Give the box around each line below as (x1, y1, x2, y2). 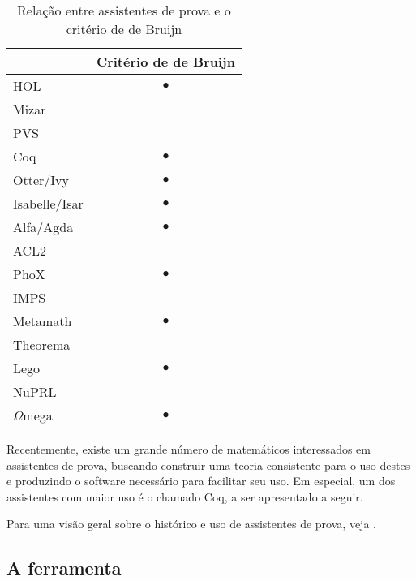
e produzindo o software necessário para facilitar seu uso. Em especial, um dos (6, 472, 396, 489)
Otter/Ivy (13, 170, 69, 189)
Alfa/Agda (13, 217, 74, 236)
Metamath (13, 312, 72, 330)
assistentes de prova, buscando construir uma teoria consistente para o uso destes (6, 456, 410, 473)
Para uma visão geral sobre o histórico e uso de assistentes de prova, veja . (6, 515, 376, 532)
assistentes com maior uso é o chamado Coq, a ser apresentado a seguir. (6, 488, 363, 505)
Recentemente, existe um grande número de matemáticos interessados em (6, 441, 371, 457)
